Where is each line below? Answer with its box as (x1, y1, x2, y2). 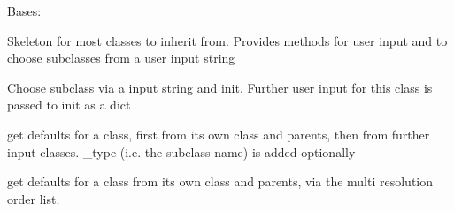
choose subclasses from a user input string (7, 49, 235, 67)
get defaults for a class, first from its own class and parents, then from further (7, 124, 430, 143)
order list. (7, 189, 60, 207)
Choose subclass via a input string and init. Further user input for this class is (7, 78, 433, 96)
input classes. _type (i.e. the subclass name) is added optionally (7, 142, 356, 161)
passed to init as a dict (7, 95, 131, 114)
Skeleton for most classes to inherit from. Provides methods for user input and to (7, 31, 448, 49)
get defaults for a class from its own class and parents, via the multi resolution (7, 172, 434, 191)
